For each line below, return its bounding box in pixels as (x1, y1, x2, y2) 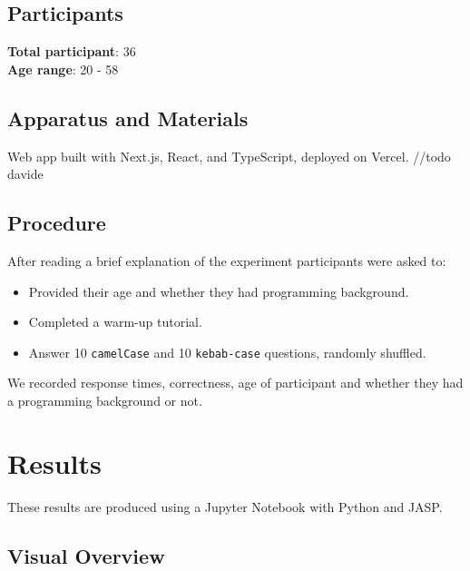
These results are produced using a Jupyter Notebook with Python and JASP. (7, 497, 443, 516)
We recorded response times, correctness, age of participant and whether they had (7, 373, 464, 392)
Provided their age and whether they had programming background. (28, 281, 409, 300)
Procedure (7, 209, 106, 237)
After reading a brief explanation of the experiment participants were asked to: (7, 251, 446, 270)
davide (7, 164, 44, 183)
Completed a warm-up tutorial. (28, 312, 202, 331)
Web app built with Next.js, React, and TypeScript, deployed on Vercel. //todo (7, 146, 451, 165)
